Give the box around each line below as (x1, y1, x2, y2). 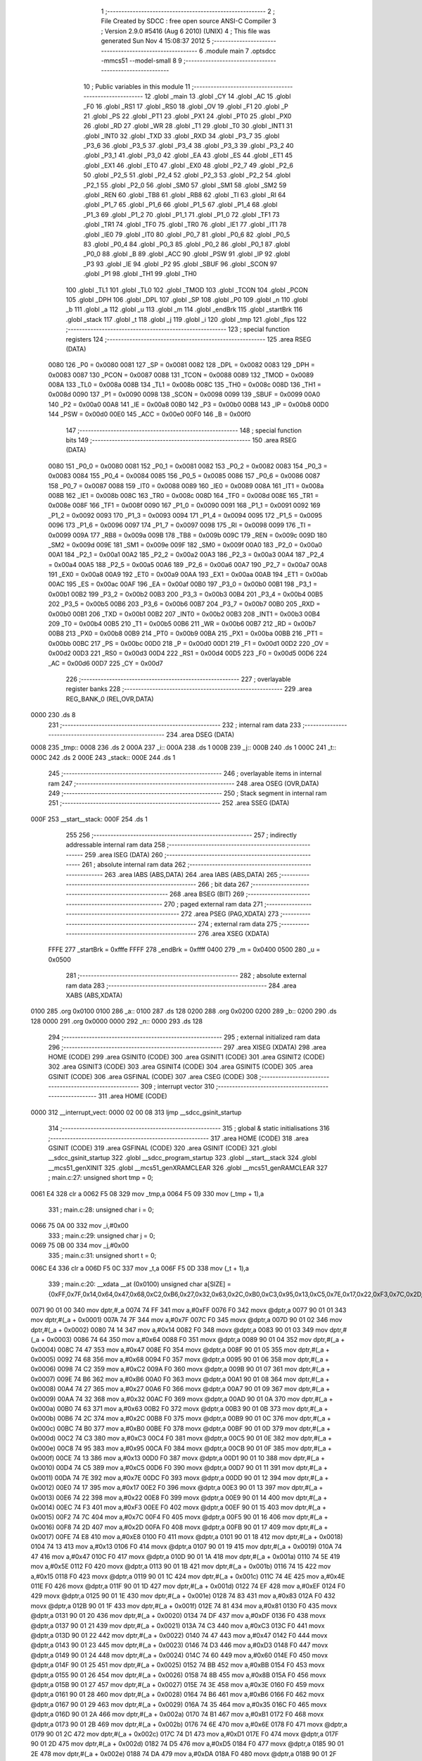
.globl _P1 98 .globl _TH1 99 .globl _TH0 (83, 270, 197, 278)
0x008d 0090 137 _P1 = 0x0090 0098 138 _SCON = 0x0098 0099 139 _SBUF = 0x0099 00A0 (48, 390, 321, 399)
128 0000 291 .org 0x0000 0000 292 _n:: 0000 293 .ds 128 (30, 1016, 203, 1025)
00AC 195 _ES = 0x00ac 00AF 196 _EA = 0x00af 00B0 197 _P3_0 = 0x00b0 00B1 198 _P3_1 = (48, 580, 318, 588)
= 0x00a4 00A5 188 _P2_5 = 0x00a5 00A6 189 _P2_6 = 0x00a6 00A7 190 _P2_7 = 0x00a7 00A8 (48, 560, 327, 568)
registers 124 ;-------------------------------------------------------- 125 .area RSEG (65, 335, 312, 343)
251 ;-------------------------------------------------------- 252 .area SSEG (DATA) (48, 799, 290, 807)
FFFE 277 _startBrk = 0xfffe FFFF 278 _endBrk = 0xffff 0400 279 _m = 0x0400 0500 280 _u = (48, 945, 321, 954)
